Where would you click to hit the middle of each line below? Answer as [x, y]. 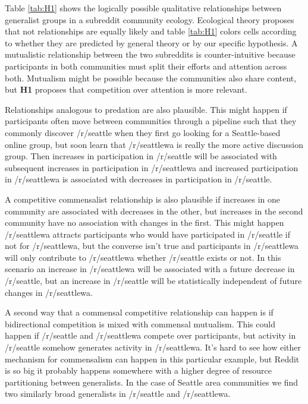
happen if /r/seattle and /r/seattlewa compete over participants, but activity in [150, 335]
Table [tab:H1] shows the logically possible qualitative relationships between [143, 8]
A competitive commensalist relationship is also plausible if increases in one [143, 199]
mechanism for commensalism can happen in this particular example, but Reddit [152, 359]
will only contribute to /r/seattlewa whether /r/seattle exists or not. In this [143, 257]
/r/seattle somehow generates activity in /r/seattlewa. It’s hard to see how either [153, 347]
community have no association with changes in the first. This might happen [144, 222]
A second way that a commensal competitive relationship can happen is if [139, 312]
